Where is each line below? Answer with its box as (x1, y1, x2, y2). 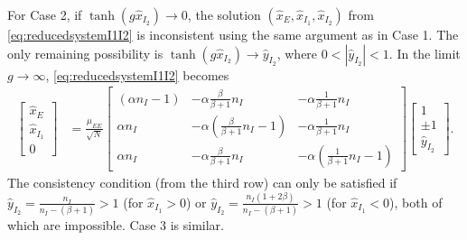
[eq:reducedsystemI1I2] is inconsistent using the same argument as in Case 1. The (7, 25, 459, 43)
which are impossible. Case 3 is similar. (7, 216, 224, 235)
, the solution (187, 5, 261, 23)
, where (276, 43, 318, 62)
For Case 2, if (7, 5, 82, 23)
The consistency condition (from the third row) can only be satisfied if (7, 172, 397, 191)
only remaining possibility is (7, 43, 163, 62)
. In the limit (388, 43, 461, 62)
